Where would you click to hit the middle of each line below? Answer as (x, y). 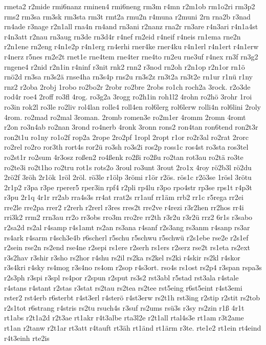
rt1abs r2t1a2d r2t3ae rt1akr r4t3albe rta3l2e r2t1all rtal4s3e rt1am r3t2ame (124, 318)
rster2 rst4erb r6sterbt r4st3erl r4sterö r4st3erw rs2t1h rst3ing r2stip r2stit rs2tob (132, 298)
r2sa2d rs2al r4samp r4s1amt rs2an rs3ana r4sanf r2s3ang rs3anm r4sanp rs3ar (127, 227)
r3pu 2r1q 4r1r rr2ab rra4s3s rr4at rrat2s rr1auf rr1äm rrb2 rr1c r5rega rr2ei (124, 197)
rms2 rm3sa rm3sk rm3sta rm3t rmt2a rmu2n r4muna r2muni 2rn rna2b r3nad (127, 16)
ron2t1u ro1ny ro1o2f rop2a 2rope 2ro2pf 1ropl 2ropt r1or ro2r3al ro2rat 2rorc (126, 137)
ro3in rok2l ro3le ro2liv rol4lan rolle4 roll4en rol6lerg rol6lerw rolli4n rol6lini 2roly (132, 106)
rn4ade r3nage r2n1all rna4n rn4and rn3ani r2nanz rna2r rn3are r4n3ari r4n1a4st (131, 26)
